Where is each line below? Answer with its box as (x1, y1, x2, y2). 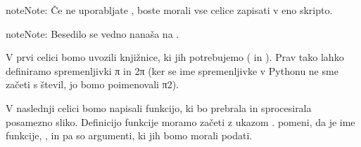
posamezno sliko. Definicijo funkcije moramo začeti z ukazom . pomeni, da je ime (6, 114, 355, 129)
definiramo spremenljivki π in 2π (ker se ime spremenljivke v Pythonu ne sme (6, 63, 338, 78)
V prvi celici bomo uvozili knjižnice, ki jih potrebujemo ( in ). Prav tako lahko (6, 50, 344, 64)
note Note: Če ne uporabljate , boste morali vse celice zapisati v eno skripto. (6, 3, 333, 17)
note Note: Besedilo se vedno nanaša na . (6, 26, 179, 41)
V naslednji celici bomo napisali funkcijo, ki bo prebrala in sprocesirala (6, 100, 312, 115)
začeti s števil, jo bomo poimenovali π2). (6, 77, 179, 92)
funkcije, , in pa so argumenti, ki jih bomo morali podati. (6, 128, 253, 143)
